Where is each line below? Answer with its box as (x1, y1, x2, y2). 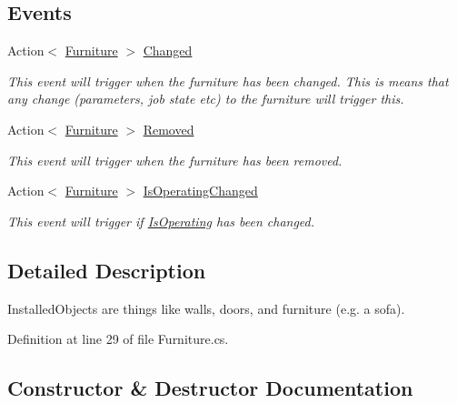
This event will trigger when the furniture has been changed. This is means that (7, 71, 449, 90)
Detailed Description (7, 256, 206, 284)
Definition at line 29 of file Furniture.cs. (7, 329, 229, 348)
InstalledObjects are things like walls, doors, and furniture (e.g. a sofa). (7, 298, 405, 317)
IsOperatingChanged (143, 181, 258, 200)
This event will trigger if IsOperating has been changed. (7, 211, 315, 230)
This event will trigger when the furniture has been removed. (7, 150, 343, 169)
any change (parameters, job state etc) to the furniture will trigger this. (7, 89, 404, 108)
